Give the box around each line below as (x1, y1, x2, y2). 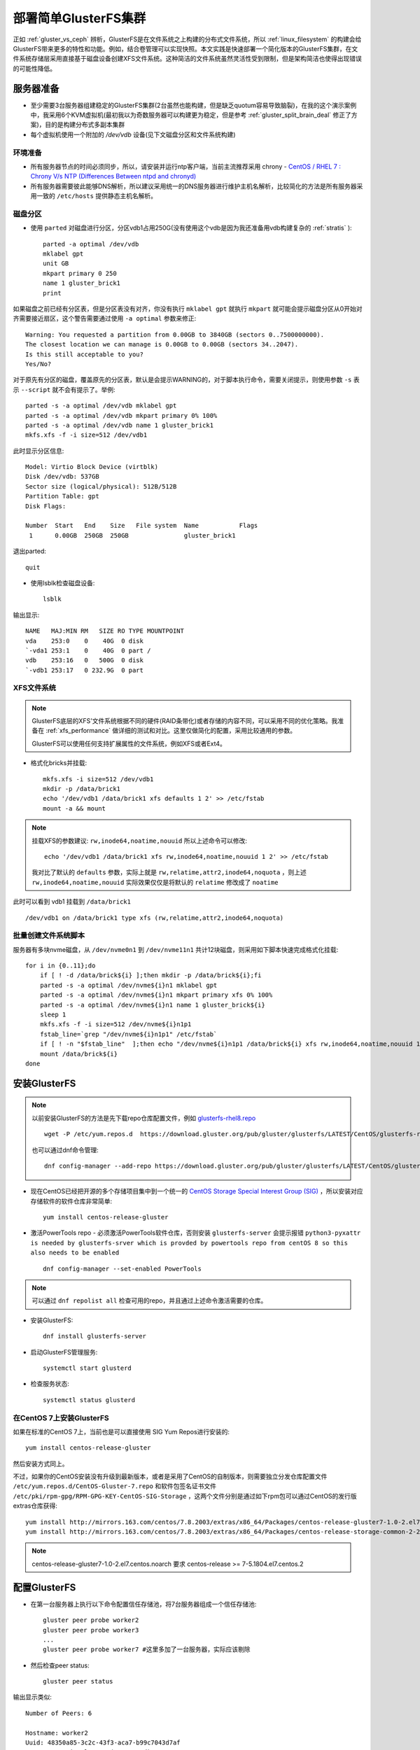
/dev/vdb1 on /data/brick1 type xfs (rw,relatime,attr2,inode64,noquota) (25, 913, 284, 922)
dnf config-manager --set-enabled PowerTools (43, 1264, 202, 1273)
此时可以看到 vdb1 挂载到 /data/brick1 (13, 897, 131, 906)
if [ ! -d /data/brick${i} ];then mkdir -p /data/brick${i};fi (39, 972, 262, 979)
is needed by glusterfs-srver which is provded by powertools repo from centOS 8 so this (30, 1239, 348, 1247)
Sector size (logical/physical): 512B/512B (25, 482, 177, 490)
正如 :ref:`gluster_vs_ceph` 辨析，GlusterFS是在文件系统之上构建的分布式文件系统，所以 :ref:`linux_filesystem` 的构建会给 (13, 35, 362, 43)
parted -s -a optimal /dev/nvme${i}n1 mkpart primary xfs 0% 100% (39, 991, 273, 999)
